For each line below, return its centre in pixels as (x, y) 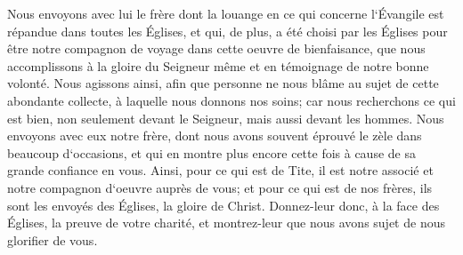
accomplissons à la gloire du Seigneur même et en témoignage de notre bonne (218, 65)
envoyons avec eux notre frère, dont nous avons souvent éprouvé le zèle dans (215, 135)
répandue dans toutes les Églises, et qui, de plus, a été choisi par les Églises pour (227, 31)
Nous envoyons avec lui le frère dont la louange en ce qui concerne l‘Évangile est (226, 13)
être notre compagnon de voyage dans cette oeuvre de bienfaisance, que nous (216, 48)
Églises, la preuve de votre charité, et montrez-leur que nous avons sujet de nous (226, 223)
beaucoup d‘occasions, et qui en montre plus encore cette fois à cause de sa (211, 152)
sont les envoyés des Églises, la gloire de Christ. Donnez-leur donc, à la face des (223, 205)
